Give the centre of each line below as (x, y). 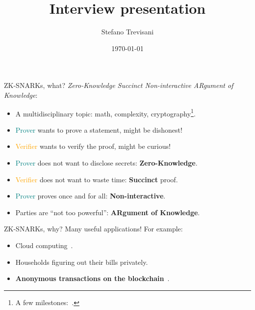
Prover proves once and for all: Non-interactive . (90, 196)
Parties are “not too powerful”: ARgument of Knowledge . (108, 212)
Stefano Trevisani (127, 32)
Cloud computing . (44, 245)
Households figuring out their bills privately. (82, 262)
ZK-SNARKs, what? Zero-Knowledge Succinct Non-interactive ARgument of (119, 85)
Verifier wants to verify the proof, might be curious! (93, 146)
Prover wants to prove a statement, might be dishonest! (99, 129)
